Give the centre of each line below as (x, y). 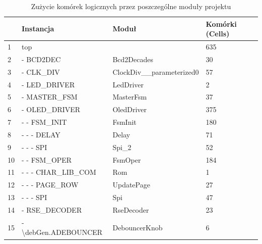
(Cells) (218, 34)
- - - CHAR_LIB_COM (59, 172)
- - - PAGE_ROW (50, 185)
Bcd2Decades (133, 59)
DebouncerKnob (138, 227)
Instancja (38, 29)
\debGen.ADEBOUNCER (62, 232)
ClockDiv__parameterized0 (156, 71)
